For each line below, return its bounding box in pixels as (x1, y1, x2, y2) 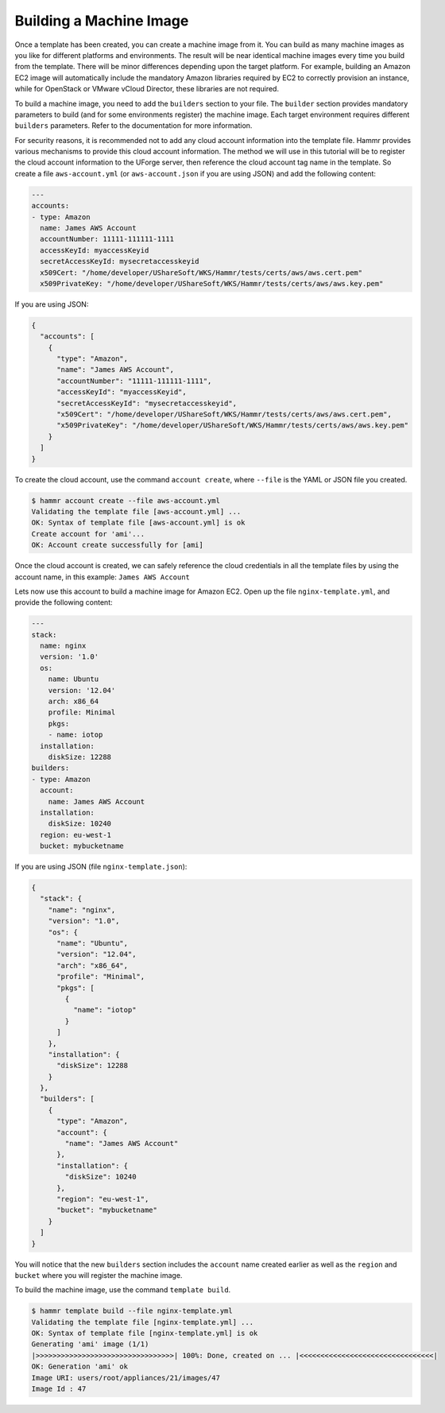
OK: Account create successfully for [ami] (31, 540, 204, 550)
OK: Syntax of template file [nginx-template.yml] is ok (31, 1329, 258, 1338)
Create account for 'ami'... (31, 529, 145, 538)
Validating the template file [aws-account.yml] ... (31, 507, 242, 516)
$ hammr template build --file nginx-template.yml (31, 1307, 234, 1315)
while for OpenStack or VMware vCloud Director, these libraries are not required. (14, 84, 280, 94)
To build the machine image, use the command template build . (14, 1285, 231, 1295)
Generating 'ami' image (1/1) (31, 1340, 149, 1349)
